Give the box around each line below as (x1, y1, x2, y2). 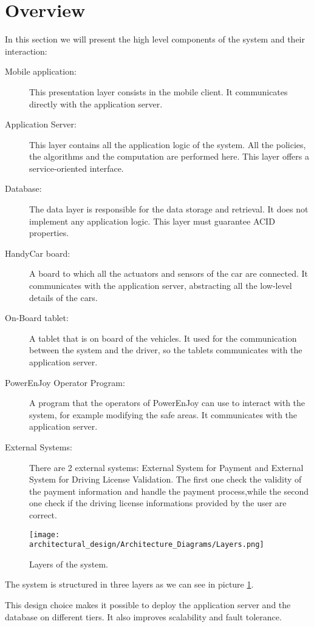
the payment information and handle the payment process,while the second (29, 484, 309, 497)
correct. (29, 508, 57, 521)
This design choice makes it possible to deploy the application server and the (5, 598, 291, 611)
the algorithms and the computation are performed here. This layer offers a (29, 150, 309, 163)
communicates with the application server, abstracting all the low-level (29, 279, 292, 292)
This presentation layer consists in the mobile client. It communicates (29, 85, 288, 98)
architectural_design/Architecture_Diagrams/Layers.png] (29, 540, 264, 549)
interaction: (5, 44, 47, 57)
